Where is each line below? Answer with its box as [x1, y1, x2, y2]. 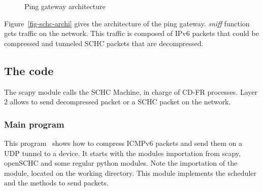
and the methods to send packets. [4, 177, 109, 188]
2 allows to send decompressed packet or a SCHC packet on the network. [4, 96, 231, 107]
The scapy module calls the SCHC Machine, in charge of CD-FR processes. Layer [4, 86, 257, 97]
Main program [4, 118, 64, 130]
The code [4, 62, 54, 78]
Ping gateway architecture [24, 1, 106, 11]
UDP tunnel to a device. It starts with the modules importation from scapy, [4, 147, 241, 158]
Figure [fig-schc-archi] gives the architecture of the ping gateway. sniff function [4, 18, 250, 28]
